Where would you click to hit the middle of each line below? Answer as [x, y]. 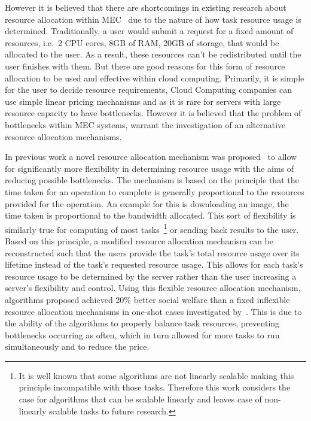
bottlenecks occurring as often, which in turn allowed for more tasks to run [142, 334]
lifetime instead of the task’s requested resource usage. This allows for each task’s [154, 264]
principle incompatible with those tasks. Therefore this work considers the [155, 387]
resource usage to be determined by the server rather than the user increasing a [151, 276]
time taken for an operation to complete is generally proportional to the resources [155, 191]
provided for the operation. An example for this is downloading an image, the [147, 203]
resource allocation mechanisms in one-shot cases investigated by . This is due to [153, 311]
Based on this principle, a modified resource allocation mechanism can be [139, 240]
